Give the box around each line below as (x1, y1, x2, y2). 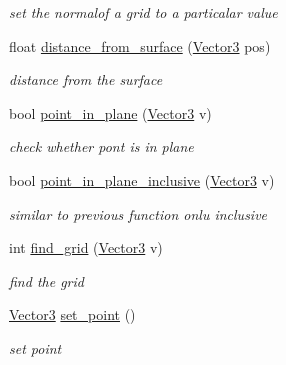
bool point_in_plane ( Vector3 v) (9, 102, 212, 123)
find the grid (9, 270, 84, 291)
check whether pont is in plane (9, 136, 194, 157)
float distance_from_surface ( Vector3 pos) (9, 35, 271, 56)
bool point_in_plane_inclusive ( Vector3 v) (9, 169, 275, 190)
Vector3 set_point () (9, 304, 136, 325)
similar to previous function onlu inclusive (9, 203, 268, 224)
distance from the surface (9, 69, 163, 90)
